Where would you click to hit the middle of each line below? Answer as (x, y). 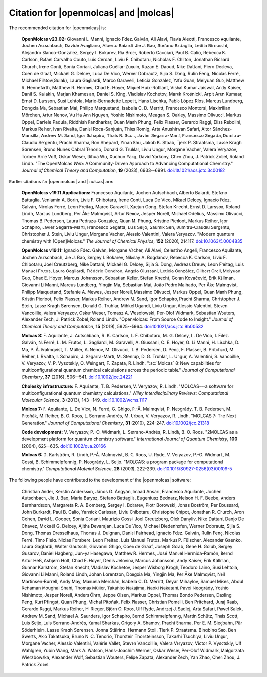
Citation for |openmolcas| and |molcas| (91, 13)
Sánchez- (222, 129)
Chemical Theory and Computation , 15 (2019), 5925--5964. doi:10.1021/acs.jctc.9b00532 (112, 326)
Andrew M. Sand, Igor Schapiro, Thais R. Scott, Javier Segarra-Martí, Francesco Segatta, (131, 135)
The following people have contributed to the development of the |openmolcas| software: (100, 480)
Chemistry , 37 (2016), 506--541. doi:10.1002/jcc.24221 (77, 377)
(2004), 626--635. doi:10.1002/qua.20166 (64, 446)
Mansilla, (31, 135)
